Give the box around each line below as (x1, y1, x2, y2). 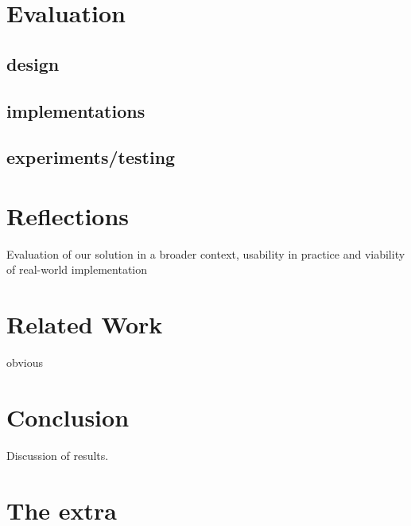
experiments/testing (6, 145, 176, 169)
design (6, 51, 60, 76)
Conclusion (6, 400, 130, 433)
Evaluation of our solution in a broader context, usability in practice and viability (6, 245, 405, 262)
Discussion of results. (6, 446, 109, 463)
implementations (6, 98, 145, 123)
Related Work (6, 308, 163, 341)
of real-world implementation (6, 261, 148, 278)
